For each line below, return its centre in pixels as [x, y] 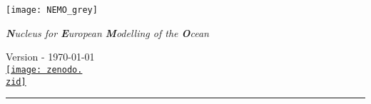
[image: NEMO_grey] [52, 10]
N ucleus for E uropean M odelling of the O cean [107, 32]
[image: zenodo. [44, 69]
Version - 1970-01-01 [50, 57]
